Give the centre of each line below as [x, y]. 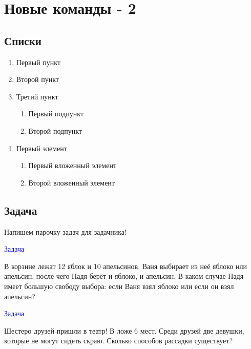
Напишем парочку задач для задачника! [65, 231]
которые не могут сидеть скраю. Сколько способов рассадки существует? [119, 341]
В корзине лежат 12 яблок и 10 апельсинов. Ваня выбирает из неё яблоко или [126, 266]
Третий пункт [37, 96]
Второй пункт [37, 79]
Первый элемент [41, 148]
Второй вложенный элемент [71, 182]
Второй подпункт [55, 130]
